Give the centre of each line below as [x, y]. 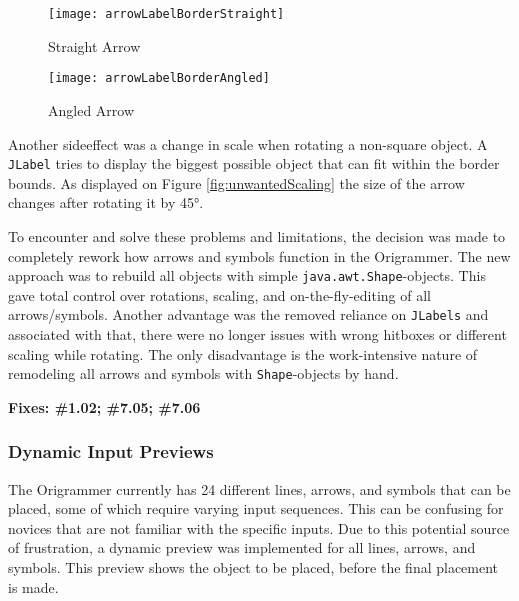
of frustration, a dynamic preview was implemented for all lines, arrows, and [242, 547]
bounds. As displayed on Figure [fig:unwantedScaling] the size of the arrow [236, 182]
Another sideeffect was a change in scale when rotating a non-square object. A [248, 143]
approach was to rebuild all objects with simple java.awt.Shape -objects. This [247, 275]
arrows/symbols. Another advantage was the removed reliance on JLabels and [248, 314]
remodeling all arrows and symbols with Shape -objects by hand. [203, 373]
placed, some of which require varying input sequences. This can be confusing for [256, 508]
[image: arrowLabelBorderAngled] [159, 78]
